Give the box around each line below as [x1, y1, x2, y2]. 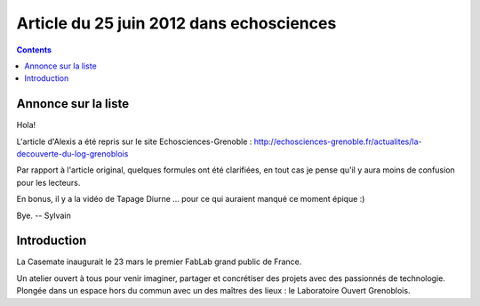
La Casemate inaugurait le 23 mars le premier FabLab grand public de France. [16, 256, 302, 267]
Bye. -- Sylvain [16, 210, 71, 221]
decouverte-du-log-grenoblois [16, 149, 129, 159]
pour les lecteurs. [16, 177, 81, 188]
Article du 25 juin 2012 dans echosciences [16, 13, 337, 33]
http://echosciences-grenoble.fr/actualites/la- [253, 136, 422, 147]
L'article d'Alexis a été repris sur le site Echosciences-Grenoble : [16, 136, 252, 147]
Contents [16, 44, 52, 55]
